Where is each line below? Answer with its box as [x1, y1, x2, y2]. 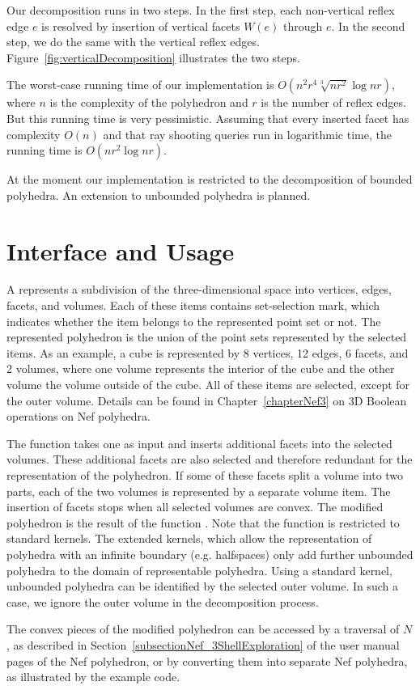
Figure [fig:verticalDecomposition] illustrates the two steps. [6, 49, 300, 66]
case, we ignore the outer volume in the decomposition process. [6, 593, 319, 610]
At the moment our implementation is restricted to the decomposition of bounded [6, 171, 413, 188]
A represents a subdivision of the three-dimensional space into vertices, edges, [6, 281, 392, 298]
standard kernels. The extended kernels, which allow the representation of [6, 530, 372, 547]
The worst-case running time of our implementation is [6, 76, 274, 93]
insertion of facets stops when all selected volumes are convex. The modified [6, 498, 384, 515]
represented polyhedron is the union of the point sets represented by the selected [6, 328, 407, 345]
